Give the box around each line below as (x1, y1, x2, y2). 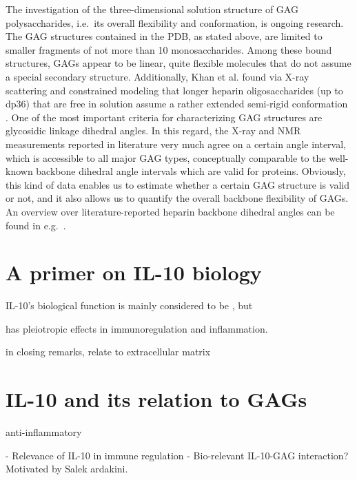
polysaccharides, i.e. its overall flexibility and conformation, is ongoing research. (6, 15, 344, 30)
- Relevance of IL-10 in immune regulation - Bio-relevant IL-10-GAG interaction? (6, 448, 349, 462)
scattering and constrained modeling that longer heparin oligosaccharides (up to (6, 83, 343, 97)
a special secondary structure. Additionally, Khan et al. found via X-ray (6, 69, 309, 83)
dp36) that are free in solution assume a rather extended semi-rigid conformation (6, 96, 348, 111)
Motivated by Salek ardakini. (6, 461, 128, 476)
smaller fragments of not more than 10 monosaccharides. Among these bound (6, 42, 332, 56)
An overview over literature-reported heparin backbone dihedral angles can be (6, 204, 335, 218)
